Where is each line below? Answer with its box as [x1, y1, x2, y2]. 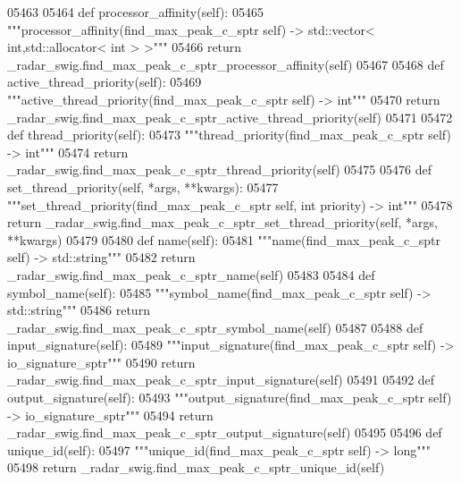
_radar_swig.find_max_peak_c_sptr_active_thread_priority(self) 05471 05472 [7, 107, 453, 126]
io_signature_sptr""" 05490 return [7, 352, 196, 371]
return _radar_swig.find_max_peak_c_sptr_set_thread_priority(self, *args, [7, 213, 438, 232]
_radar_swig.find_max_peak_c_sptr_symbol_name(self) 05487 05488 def [7, 318, 423, 336]
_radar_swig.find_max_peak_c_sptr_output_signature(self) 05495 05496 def [7, 423, 442, 442]
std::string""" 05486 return [7, 301, 150, 319]
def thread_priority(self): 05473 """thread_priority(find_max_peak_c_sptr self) [7, 125, 451, 144]
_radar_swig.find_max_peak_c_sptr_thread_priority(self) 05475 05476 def [7, 160, 432, 179]
